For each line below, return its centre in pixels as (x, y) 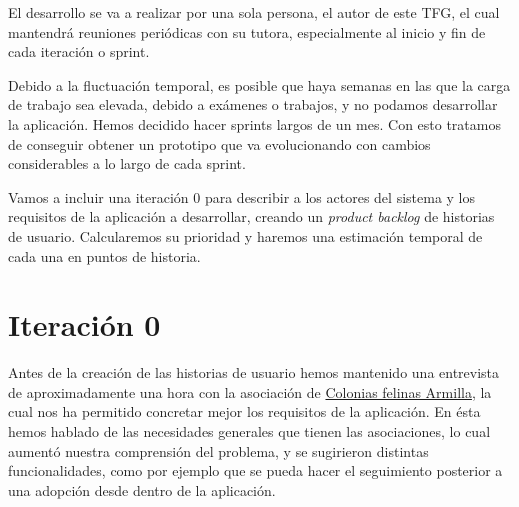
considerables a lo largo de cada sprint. (127, 163)
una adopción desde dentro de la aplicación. (142, 489)
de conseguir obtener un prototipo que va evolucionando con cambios (219, 143)
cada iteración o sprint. (79, 51)
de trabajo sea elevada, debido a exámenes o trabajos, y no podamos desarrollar (253, 104)
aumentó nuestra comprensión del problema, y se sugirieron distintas (218, 450)
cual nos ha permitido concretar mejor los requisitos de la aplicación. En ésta (244, 411)
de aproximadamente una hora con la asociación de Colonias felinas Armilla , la (250, 391)
